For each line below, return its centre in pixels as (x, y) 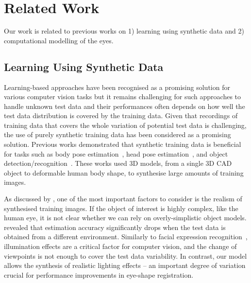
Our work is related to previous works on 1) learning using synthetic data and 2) (124, 31)
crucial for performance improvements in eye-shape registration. (99, 274)
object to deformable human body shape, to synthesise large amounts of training (124, 172)
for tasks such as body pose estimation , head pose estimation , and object (116, 153)
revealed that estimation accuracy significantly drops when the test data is (115, 227)
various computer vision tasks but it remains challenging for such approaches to (123, 97)
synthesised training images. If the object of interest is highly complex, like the (121, 208)
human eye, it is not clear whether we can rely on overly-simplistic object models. (125, 218)
